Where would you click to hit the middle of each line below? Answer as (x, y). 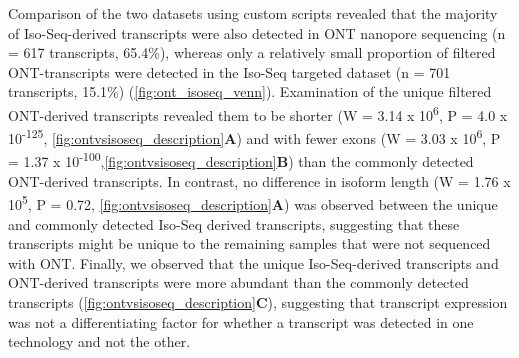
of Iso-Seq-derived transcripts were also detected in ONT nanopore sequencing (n (257, 32)
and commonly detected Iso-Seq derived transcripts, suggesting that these (234, 223)
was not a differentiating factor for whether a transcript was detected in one (241, 321)
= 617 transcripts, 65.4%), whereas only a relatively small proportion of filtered (252, 52)
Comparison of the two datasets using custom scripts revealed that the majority (253, 13)
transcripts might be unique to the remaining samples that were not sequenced (249, 243)
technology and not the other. (99, 341)
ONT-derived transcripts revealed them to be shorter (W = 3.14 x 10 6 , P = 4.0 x (258, 113)
